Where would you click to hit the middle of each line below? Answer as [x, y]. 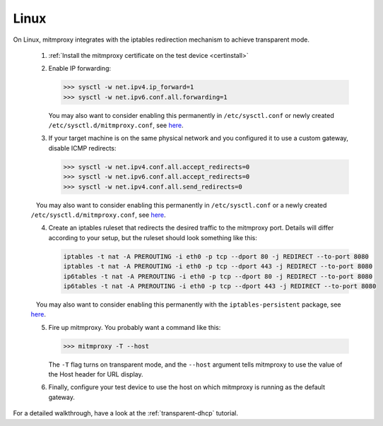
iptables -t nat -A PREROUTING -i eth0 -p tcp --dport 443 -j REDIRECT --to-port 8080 [218, 266]
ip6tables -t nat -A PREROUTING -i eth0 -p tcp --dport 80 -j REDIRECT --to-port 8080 [218, 276]
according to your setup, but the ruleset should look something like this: [153, 237]
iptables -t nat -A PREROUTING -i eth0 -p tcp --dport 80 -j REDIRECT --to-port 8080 [216, 256]
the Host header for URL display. [96, 374]
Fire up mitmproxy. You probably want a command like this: [135, 327]
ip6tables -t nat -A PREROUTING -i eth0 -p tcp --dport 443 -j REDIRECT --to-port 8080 [220, 286]
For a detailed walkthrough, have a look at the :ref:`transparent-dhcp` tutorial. [125, 413]
